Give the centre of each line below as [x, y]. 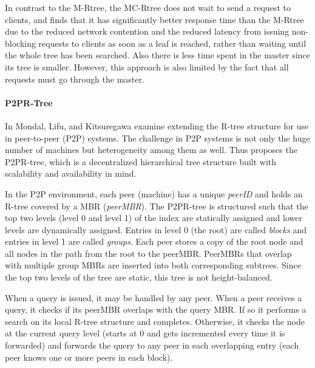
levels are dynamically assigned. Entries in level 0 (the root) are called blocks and [156, 229]
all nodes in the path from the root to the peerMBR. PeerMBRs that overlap [148, 253]
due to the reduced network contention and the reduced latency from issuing [147, 31]
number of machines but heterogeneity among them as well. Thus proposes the [151, 150]
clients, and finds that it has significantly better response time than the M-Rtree [154, 19]
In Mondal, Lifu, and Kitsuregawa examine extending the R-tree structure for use [157, 125]
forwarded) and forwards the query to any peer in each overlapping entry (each [152, 345]
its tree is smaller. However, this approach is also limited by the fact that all [147, 66]
